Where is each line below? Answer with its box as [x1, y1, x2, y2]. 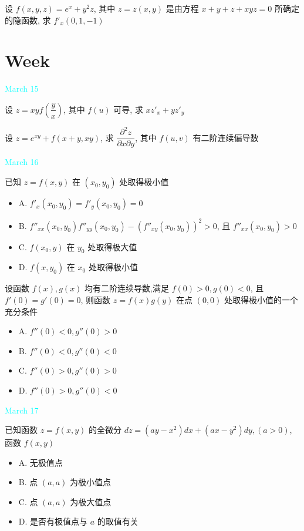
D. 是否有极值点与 [18, 515, 88, 527]
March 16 [5, 156, 39, 168]
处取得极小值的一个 [224, 293, 299, 305]
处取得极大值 [87, 240, 137, 253]
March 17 [5, 404, 39, 416]
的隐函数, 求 [5, 14, 51, 26]
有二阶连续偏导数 [192, 131, 259, 143]
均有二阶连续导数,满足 [85, 282, 169, 294]
